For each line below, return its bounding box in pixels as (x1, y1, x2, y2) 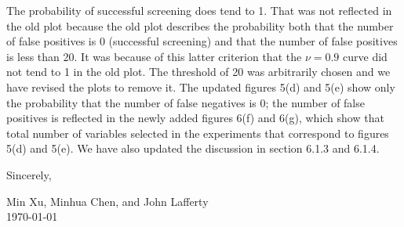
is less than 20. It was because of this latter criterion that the (6, 48, 302, 64)
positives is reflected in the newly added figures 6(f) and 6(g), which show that (6, 110, 384, 126)
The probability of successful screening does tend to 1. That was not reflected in (6, 2, 392, 18)
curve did (343, 48, 388, 64)
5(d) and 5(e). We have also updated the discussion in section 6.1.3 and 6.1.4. (6, 140, 380, 157)
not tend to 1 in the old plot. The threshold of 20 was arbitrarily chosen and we (6, 63, 391, 80)
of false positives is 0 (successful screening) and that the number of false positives (6, 33, 398, 49)
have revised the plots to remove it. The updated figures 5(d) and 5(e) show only (6, 78, 395, 95)
